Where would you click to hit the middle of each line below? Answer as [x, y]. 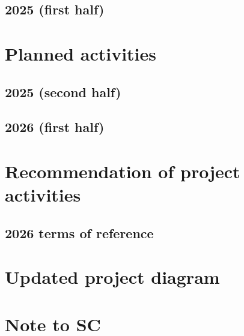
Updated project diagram [112, 277]
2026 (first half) [55, 127]
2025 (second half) [63, 91]
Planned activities [81, 53]
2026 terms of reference [79, 232]
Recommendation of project [123, 171]
